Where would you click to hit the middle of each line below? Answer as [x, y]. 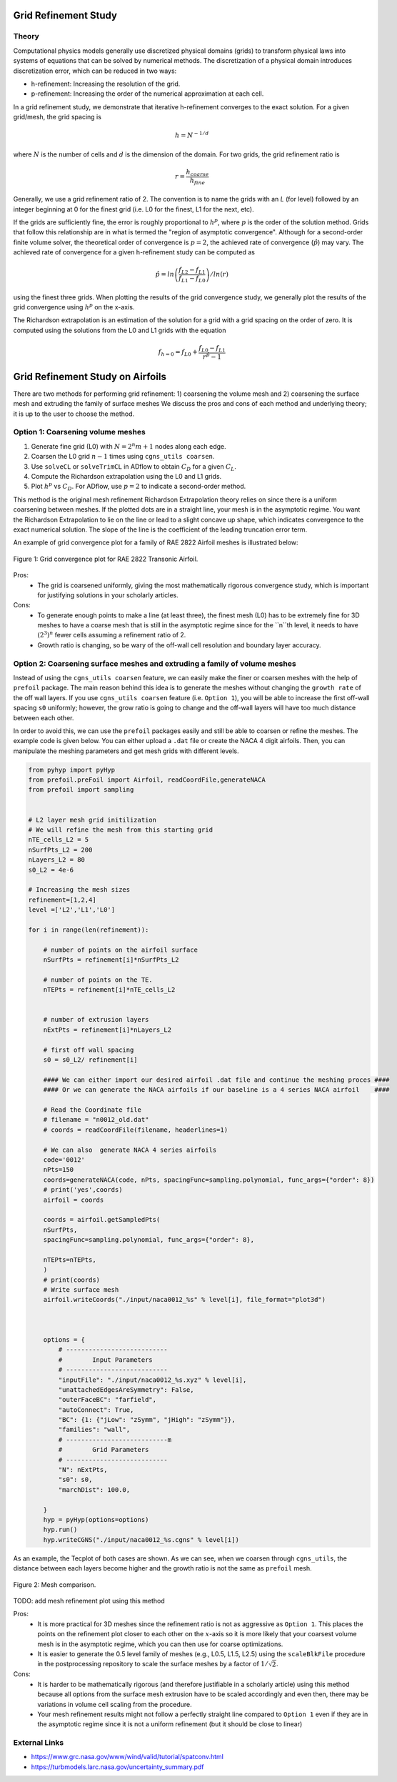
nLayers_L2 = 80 [57, 860]
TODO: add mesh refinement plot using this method [89, 1601]
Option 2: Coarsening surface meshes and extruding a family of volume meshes [155, 663]
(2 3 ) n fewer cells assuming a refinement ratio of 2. [112, 634]
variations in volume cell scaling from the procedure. [115, 1704]
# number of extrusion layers [96, 1020]
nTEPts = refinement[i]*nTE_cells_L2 [109, 990]
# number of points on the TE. [98, 980]
